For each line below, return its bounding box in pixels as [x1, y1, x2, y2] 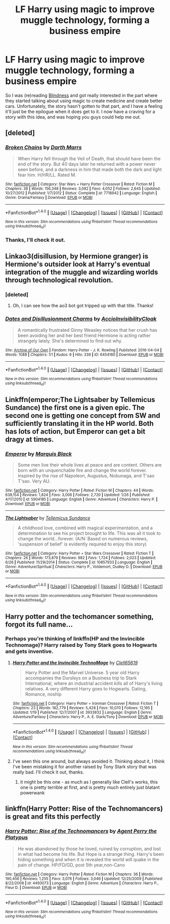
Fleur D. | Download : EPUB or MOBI [5, 885, 67, 890]
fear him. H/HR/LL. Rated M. [17, 171, 77, 178]
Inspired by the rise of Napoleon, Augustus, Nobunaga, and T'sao [17, 473, 155, 479]
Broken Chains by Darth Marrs [5, 144, 82, 151]
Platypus [5, 834, 28, 841]
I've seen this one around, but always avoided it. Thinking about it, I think [12, 758, 165, 764]
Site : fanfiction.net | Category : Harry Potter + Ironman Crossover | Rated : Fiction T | [12, 701, 158, 706]
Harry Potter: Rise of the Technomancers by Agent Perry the [5, 828, 157, 835]
